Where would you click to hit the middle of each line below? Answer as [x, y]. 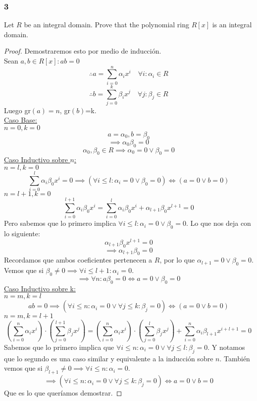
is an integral [232, 25]
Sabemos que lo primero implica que [59, 347]
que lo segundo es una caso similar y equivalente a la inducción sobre [109, 358]
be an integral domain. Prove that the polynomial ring [107, 25]
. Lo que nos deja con [218, 223]
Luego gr [17, 110]
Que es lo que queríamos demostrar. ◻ [63, 393]
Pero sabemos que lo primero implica [60, 223]
